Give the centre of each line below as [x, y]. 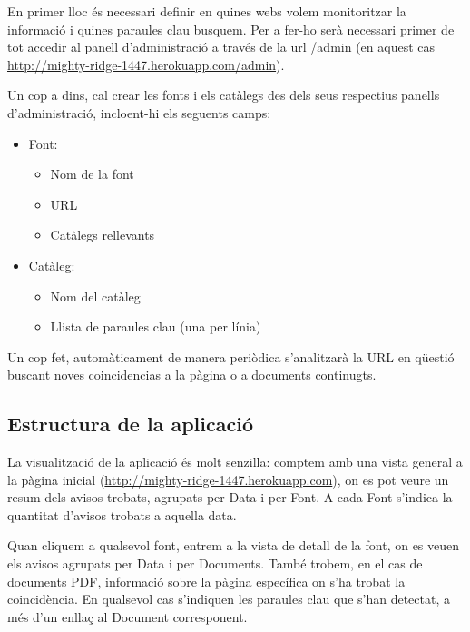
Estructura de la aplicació [130, 424]
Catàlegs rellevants [103, 235]
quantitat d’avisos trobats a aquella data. [122, 514]
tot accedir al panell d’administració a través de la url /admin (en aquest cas [221, 47]
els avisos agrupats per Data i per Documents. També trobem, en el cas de [215, 563]
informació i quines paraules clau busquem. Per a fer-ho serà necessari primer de [231, 29]
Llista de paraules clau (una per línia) [156, 326]
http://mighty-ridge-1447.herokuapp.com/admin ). [146, 64]
